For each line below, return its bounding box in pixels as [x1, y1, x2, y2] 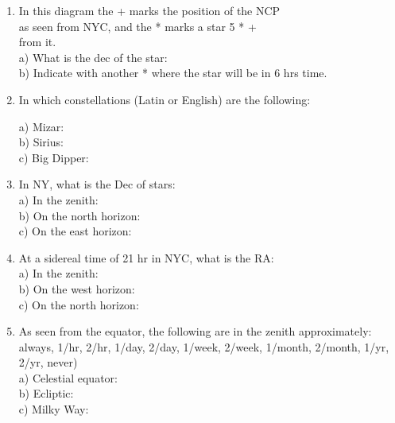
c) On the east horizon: [18, 223, 132, 239]
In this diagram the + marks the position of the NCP [18, 2, 281, 18]
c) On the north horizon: [18, 296, 139, 312]
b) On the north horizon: [18, 207, 141, 223]
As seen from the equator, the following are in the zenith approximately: [18, 323, 372, 340]
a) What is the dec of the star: [18, 49, 168, 65]
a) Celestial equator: [18, 369, 118, 386]
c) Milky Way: [18, 401, 89, 417]
